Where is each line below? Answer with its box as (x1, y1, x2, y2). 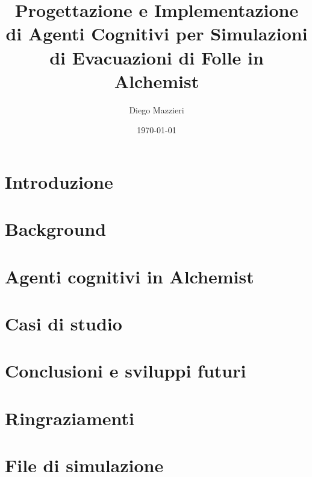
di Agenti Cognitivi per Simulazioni (5, 21, 308, 46)
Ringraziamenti (5, 405, 134, 430)
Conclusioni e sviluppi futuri (5, 358, 246, 383)
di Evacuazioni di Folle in (49, 45, 264, 69)
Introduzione (5, 169, 113, 194)
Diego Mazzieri (129, 103, 184, 116)
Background (5, 216, 107, 241)
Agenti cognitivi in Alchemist (5, 264, 254, 288)
